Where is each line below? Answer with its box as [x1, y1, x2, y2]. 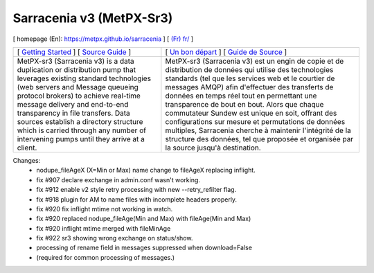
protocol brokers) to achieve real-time [17, 91, 141, 100]
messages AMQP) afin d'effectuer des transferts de [165, 82, 334, 91]
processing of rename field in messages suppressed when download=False [36, 243, 253, 252]
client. [17, 143, 37, 152]
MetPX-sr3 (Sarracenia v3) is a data [17, 56, 134, 66]
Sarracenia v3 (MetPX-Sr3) [12, 10, 173, 26]
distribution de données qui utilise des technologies [165, 64, 334, 74]
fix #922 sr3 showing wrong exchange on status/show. [36, 234, 193, 243]
